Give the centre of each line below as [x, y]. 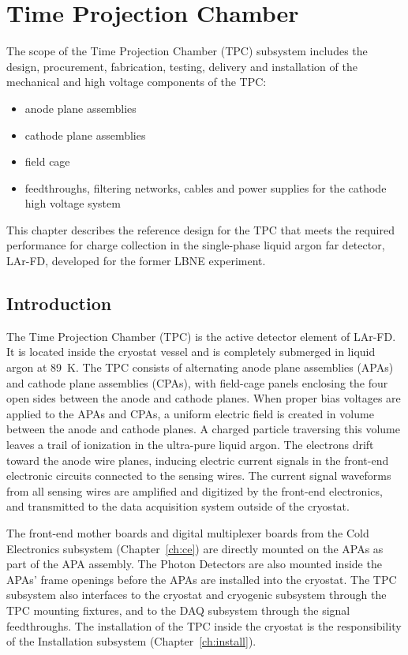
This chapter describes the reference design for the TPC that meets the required [200, 229]
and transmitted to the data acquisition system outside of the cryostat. [178, 506]
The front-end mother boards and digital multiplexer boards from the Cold [188, 532]
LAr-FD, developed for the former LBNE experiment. [136, 261]
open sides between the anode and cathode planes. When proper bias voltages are [204, 398]
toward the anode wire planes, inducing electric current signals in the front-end [198, 460]
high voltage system [73, 203]
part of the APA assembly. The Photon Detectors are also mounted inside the [194, 564]
